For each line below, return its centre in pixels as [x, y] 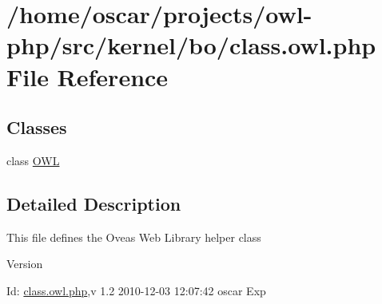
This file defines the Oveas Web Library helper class [134, 237]
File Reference [88, 76]
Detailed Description [94, 203]
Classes [37, 127]
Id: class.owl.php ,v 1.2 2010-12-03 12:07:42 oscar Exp [136, 290]
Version [25, 264]
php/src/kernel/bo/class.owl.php [191, 45]
